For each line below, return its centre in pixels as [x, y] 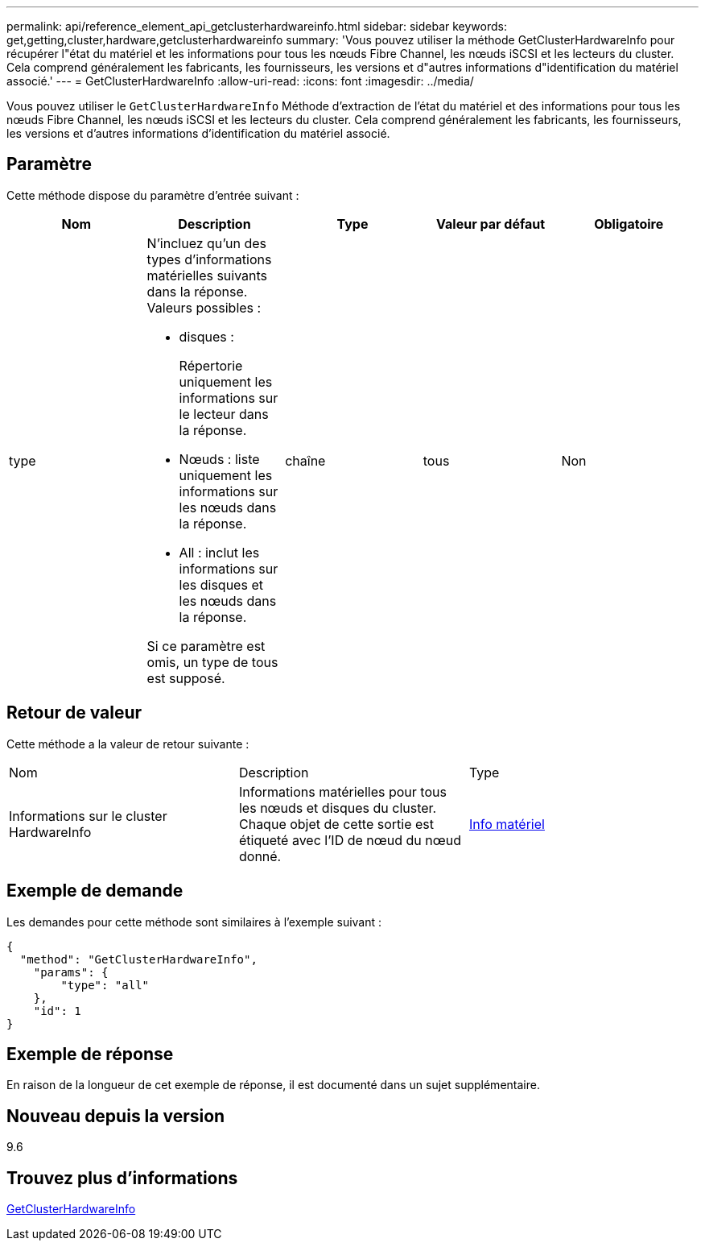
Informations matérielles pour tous [342, 791]
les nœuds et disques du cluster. [338, 808]
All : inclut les [219, 552]
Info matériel [507, 824]
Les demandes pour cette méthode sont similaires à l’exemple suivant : [194, 922]
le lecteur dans [224, 414]
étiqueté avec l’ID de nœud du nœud [350, 840]
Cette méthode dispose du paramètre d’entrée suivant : [153, 195]
